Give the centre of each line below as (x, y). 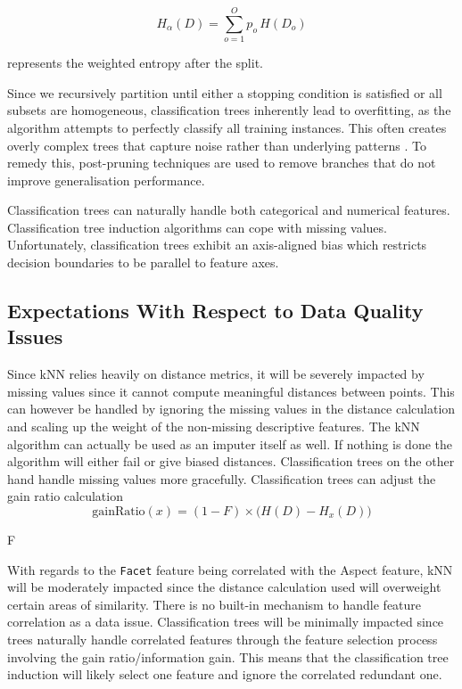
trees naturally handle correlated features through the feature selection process (223, 640)
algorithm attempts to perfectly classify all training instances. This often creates (227, 127)
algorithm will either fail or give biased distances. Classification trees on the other (231, 461)
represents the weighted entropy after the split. (135, 63)
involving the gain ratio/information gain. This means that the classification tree (228, 656)
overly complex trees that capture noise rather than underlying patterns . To (217, 145)
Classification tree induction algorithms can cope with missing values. (197, 227)
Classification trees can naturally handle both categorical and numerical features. (229, 210)
